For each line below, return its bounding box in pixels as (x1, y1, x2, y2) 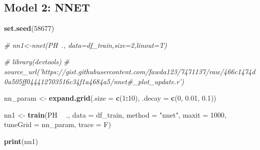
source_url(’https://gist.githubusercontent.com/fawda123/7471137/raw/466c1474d (4, 66, 256, 76)
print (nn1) (4, 136, 38, 146)
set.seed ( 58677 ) (4, 23, 54, 33)
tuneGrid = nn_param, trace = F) (4, 119, 111, 130)
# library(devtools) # (4, 56, 70, 67)
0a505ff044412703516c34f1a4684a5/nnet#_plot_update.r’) (4, 76, 184, 86)
